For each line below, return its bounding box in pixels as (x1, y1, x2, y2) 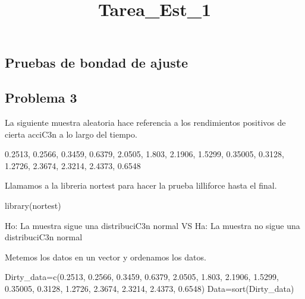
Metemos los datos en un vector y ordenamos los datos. (5, 250, 206, 263)
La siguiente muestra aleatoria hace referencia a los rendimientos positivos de (5, 116, 286, 128)
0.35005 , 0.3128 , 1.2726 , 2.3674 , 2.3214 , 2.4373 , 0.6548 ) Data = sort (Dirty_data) (5, 282, 294, 294)
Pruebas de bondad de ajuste (5, 53, 188, 72)
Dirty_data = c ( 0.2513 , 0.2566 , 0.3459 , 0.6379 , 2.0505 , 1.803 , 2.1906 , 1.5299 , (5, 271, 279, 283)
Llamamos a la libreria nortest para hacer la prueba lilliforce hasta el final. (5, 179, 277, 192)
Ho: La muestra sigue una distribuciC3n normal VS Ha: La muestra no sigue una (5, 219, 300, 231)
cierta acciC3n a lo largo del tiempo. (5, 128, 137, 140)
